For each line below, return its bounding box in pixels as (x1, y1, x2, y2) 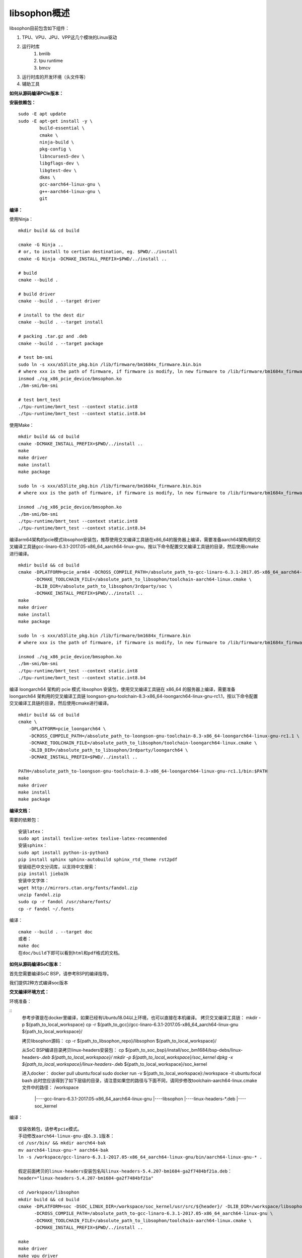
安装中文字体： (18, 878, 49, 884)
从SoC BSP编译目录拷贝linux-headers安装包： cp (22, 1047, 124, 1053)
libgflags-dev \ (39, 161, 80, 166)
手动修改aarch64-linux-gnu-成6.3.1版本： (18, 1133, 115, 1139)
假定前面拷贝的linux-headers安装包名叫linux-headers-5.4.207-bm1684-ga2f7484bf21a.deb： (18, 1168, 233, 1174)
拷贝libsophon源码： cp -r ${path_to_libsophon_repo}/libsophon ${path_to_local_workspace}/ (22, 1038, 217, 1044)
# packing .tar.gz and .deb (18, 334, 88, 339)
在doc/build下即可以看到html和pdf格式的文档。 (18, 950, 123, 956)
